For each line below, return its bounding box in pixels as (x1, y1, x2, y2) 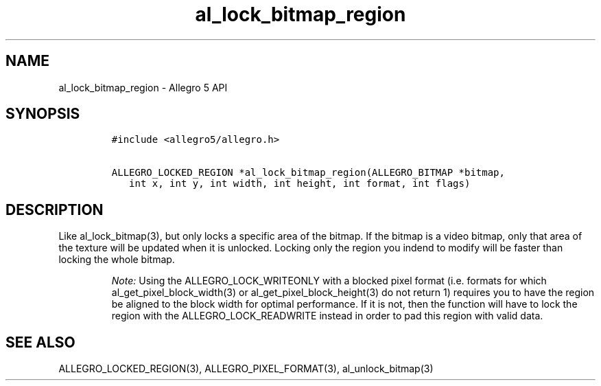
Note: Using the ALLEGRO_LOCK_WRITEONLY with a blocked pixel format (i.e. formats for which (111, 275, 547, 287)
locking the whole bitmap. (58, 253, 175, 266)
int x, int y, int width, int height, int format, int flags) (129, 178, 471, 190)
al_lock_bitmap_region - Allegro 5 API (58, 81, 228, 93)
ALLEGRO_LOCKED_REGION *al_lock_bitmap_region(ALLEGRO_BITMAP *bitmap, (111, 167, 505, 179)
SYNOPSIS (5, 105, 80, 123)
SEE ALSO (5, 333, 75, 351)
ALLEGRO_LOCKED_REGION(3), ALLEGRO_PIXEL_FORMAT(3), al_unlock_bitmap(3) (58, 363, 434, 375)
